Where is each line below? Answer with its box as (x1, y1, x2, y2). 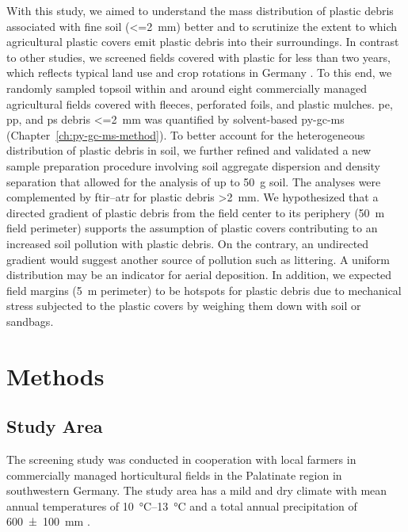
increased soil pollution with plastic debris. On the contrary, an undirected (6, 235, 369, 251)
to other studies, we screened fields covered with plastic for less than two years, (6, 48, 391, 65)
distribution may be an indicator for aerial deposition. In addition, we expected (6, 266, 392, 283)
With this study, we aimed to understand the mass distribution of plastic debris (6, 2, 394, 18)
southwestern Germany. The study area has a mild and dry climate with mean (6, 482, 387, 499)
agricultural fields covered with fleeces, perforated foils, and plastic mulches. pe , (6, 95, 393, 112)
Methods (6, 359, 105, 392)
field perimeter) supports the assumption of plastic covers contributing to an (6, 220, 378, 236)
